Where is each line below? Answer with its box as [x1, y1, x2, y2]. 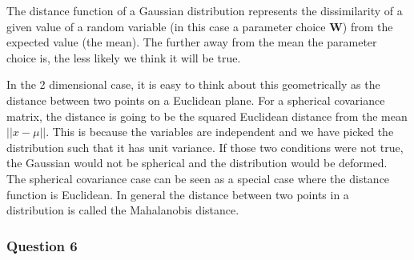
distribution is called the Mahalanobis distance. [6, 202, 239, 218]
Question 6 [6, 235, 78, 255]
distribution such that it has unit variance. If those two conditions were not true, [6, 138, 404, 155]
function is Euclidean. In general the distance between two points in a [6, 186, 349, 202]
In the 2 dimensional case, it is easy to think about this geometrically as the [6, 76, 380, 93]
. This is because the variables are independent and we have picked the [46, 123, 394, 140]
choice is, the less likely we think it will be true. [6, 49, 241, 66]
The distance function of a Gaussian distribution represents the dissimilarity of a [6, 2, 403, 18]
